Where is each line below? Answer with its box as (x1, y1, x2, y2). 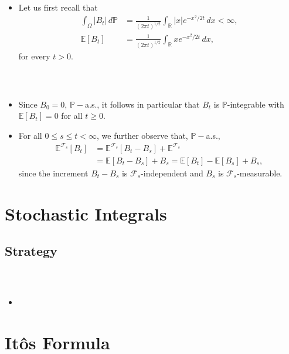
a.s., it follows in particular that (84, 98, 200, 110)
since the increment (18, 167, 89, 179)
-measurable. (237, 167, 283, 179)
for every (18, 49, 50, 62)
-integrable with (227, 98, 284, 110)
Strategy (5, 242, 57, 260)
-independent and (141, 167, 203, 179)
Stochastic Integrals (5, 201, 167, 225)
